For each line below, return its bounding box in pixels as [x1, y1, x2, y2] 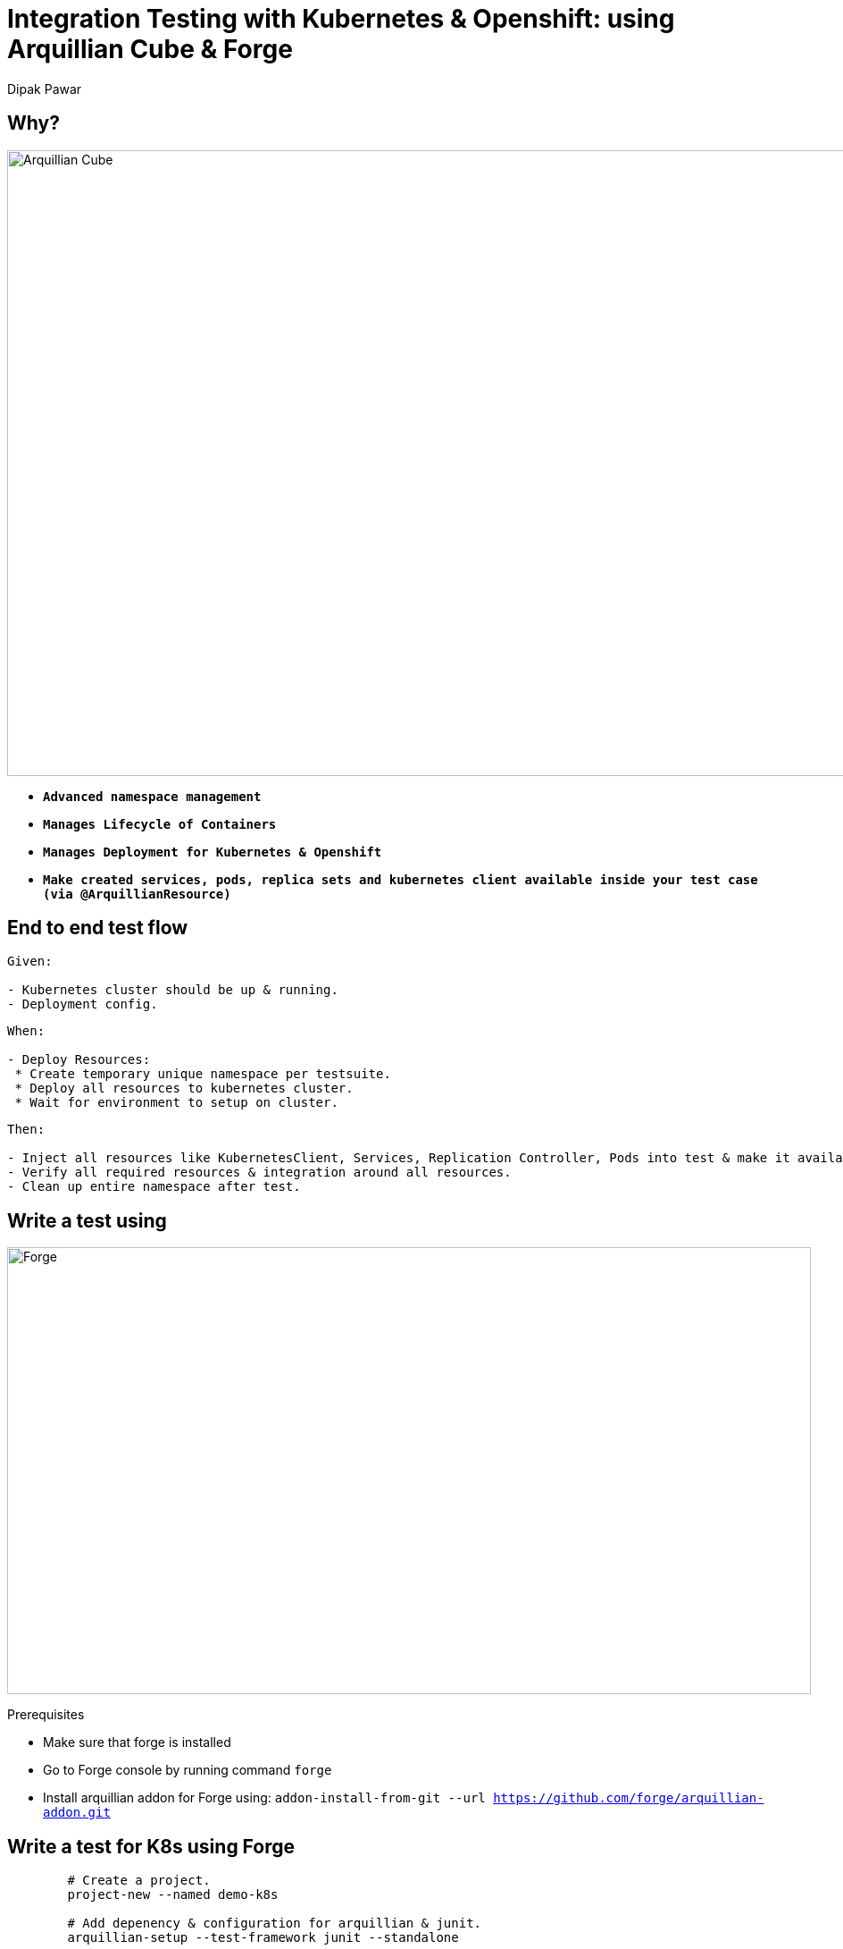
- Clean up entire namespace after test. [7, 1179, 301, 1194]
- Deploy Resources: [7, 1052, 151, 1067]
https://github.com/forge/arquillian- [493, 1791, 764, 1806]
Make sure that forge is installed [43, 1734, 231, 1751]
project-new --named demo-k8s [67, 1887, 279, 1903]
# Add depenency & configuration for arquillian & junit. [67, 1916, 482, 1931]
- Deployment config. [7, 997, 158, 1012]
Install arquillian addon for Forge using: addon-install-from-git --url [43, 1790, 486, 1806]
